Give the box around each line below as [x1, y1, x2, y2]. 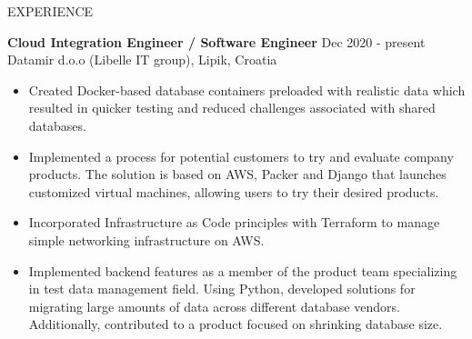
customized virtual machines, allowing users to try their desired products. [28, 182, 439, 201]
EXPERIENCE [7, 2, 94, 20]
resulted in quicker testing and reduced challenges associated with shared [28, 98, 436, 117]
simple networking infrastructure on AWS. [28, 230, 265, 249]
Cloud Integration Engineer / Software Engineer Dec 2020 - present [7, 32, 426, 51]
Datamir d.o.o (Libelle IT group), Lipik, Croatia [7, 50, 277, 69]
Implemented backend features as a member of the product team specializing [28, 261, 457, 280]
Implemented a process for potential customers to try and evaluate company [28, 146, 454, 165]
